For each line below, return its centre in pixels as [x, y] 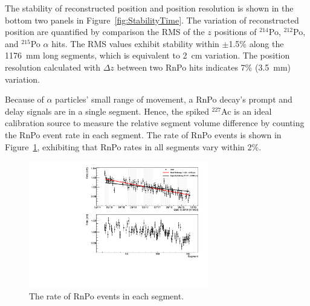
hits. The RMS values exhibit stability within [135, 43]
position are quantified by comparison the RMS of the [105, 32]
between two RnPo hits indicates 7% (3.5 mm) [204, 67]
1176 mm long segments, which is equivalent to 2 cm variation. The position [147, 55]
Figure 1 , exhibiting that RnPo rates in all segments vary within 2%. [133, 146]
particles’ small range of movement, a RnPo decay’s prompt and [174, 99]
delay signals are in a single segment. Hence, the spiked [107, 111]
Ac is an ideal [247, 111]
